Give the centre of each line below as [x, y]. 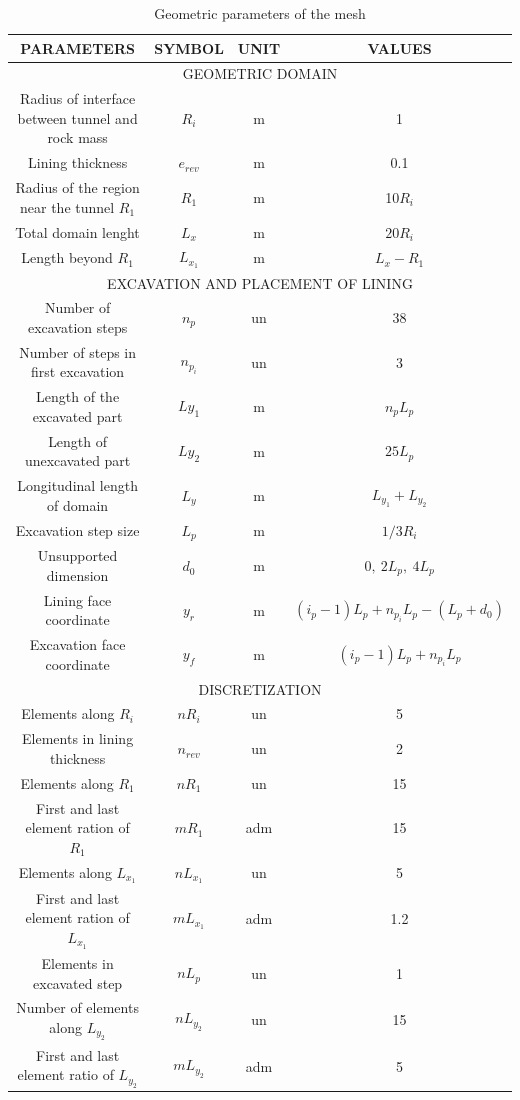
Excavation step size [77, 530]
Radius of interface [78, 98]
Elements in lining [78, 738]
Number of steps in [78, 351]
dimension [77, 574]
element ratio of [65, 1074]
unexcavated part [77, 460]
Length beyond [67, 257]
